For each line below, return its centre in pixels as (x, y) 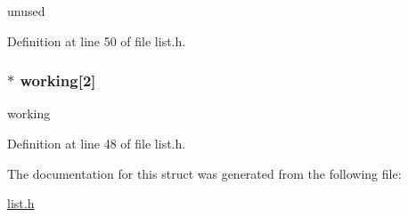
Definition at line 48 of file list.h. (97, 143)
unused (26, 11)
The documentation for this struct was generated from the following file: (204, 173)
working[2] (58, 80)
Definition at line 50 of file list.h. (97, 40)
